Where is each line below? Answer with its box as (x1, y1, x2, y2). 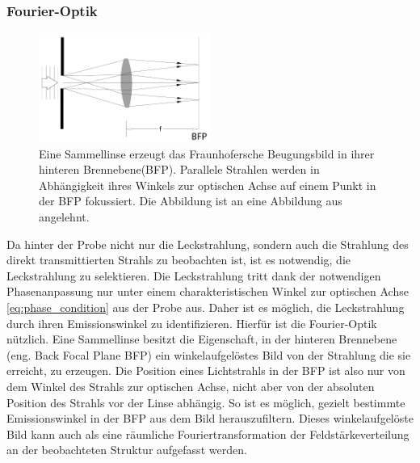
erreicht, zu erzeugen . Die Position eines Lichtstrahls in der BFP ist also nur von (6, 362, 405, 379)
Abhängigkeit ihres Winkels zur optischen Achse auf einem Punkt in (39, 176, 376, 193)
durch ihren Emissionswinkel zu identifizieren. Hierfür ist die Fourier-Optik (6, 314, 377, 331)
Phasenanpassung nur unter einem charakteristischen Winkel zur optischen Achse (6, 283, 409, 300)
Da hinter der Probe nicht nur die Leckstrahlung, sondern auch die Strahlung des (6, 235, 409, 252)
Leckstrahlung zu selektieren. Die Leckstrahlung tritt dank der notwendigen (6, 267, 381, 284)
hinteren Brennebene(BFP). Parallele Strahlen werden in (39, 161, 320, 178)
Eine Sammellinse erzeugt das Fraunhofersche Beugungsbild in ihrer (39, 145, 375, 162)
